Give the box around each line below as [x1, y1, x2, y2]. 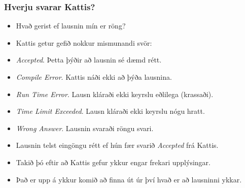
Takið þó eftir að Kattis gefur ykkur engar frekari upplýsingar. [16, 156, 211, 167]
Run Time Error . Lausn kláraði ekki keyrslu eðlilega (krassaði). [16, 88, 214, 99]
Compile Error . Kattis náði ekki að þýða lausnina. [16, 72, 172, 82]
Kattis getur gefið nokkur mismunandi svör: [16, 37, 152, 48]
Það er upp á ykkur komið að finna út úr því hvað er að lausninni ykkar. [16, 174, 242, 184]
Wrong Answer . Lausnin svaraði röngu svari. [16, 122, 154, 133]
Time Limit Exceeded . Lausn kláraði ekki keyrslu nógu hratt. [16, 106, 205, 116]
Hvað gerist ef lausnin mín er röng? [16, 20, 126, 31]
